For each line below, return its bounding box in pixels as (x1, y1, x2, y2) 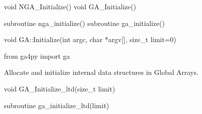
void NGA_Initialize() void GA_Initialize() (4, 1, 136, 11)
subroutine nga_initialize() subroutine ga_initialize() (4, 18, 165, 28)
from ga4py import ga (4, 50, 70, 61)
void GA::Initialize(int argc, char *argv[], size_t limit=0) (4, 34, 176, 45)
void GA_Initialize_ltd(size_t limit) (4, 83, 115, 93)
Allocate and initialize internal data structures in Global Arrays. (4, 67, 199, 77)
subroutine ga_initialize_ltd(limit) (4, 100, 109, 110)
